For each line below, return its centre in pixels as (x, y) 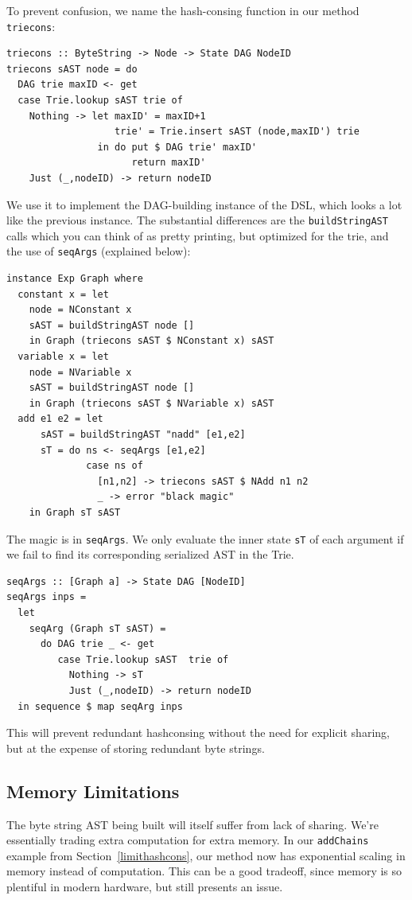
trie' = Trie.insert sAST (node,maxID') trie (237, 132)
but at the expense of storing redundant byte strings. (136, 748)
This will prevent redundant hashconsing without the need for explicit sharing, (198, 732)
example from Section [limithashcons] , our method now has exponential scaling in (206, 855)
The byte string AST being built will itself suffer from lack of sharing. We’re (192, 824)
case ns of (115, 466)
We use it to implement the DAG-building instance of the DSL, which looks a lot (204, 204)
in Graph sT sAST (75, 512)
